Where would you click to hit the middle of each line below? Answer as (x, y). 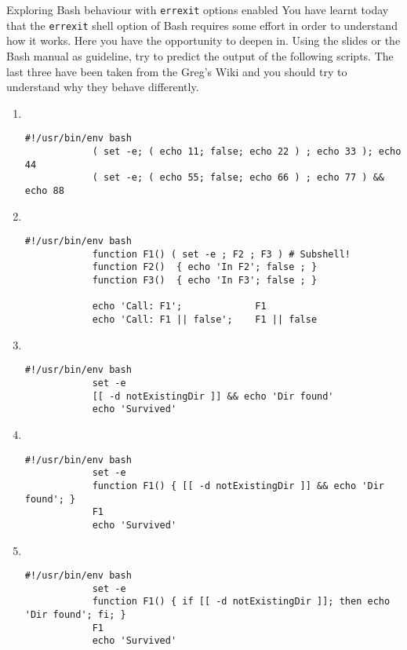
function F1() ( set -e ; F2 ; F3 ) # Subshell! (222, 254)
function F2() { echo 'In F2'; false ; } (205, 267)
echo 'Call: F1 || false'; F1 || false (205, 320)
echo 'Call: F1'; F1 (179, 307)
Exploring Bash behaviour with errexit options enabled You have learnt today (198, 9)
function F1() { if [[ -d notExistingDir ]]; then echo (241, 602)
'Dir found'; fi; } (75, 615)
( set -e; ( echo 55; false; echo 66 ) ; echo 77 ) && (238, 178)
